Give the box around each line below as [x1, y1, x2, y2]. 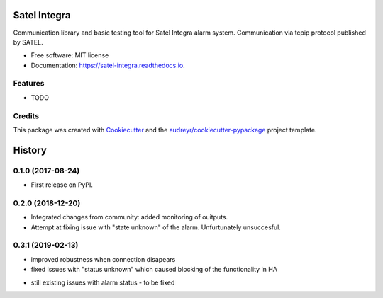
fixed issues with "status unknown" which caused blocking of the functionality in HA [30, 265, 278, 274]
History [13, 144, 48, 156]
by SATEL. [13, 38, 43, 46]
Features [13, 79, 45, 88]
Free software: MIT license [30, 51, 109, 59]
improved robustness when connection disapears [30, 255, 176, 263]
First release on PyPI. [30, 180, 94, 189]
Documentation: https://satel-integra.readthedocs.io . [30, 61, 186, 69]
